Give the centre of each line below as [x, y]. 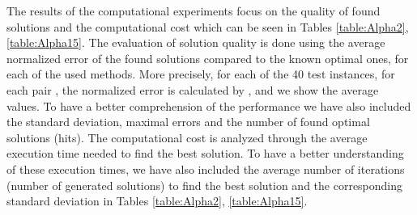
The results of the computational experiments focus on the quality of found [194, 11]
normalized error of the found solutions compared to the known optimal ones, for [208, 58]
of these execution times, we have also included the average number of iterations [206, 169]
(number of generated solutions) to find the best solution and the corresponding [205, 185]
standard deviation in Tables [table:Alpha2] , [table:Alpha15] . [157, 201]
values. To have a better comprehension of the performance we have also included [209, 105]
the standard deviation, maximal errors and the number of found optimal [188, 122]
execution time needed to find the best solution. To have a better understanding [205, 153]
